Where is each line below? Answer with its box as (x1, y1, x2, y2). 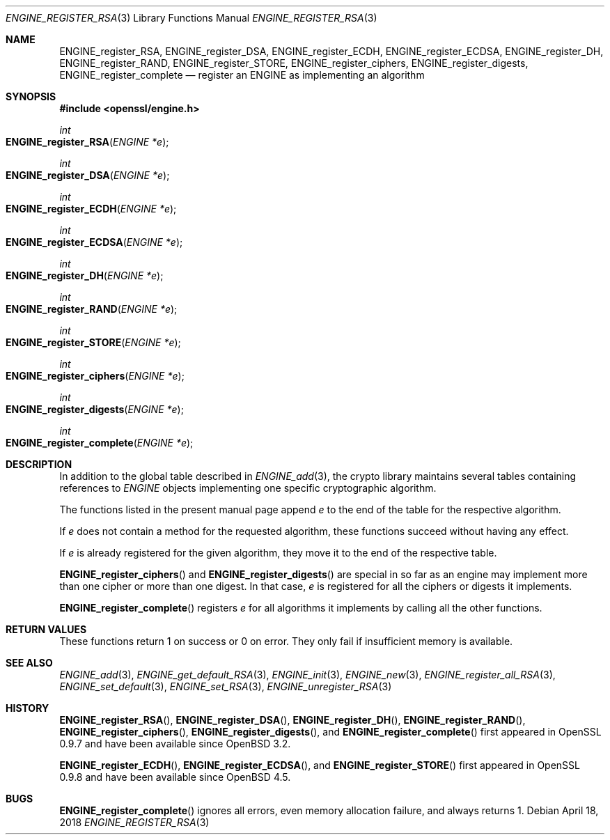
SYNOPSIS (6, 91, 56, 102)
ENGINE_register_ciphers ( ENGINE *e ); (6, 370, 185, 382)
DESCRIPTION (6, 458, 72, 470)
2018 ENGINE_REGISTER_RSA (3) (59, 816, 210, 828)
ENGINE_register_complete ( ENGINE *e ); (6, 437, 194, 449)
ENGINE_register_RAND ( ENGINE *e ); (6, 303, 178, 315)
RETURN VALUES (6, 623, 87, 635)
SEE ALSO (6, 657, 53, 669)
